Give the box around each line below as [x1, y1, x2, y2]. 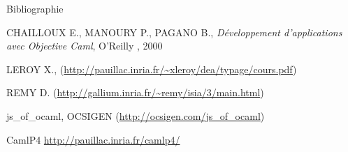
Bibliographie [6, 1, 64, 15]
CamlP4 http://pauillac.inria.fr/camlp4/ [6, 132, 180, 146]
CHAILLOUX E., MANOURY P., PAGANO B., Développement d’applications [6, 24, 342, 39]
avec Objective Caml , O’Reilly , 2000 [6, 38, 163, 53]
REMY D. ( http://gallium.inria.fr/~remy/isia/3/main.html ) [6, 85, 264, 100]
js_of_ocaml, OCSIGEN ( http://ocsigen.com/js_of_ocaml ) [6, 108, 265, 123]
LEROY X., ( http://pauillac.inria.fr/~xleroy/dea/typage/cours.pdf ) [6, 61, 297, 76]
